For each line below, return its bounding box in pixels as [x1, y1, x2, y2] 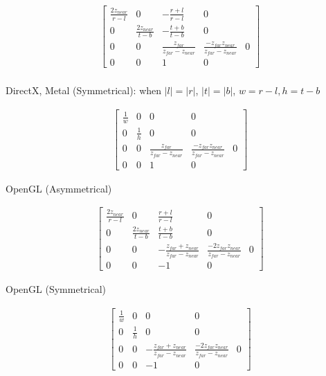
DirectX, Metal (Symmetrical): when [6, 83, 162, 98]
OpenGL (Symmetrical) [6, 282, 107, 296]
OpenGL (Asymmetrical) [6, 181, 112, 195]
